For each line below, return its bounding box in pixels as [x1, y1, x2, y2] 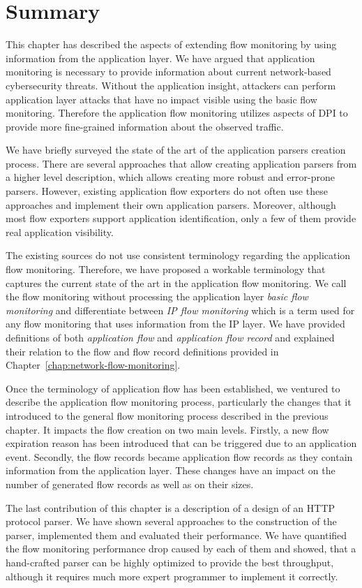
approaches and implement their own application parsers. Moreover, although [6, 197, 336, 212]
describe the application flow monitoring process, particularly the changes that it [6, 395, 352, 409]
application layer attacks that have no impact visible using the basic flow [6, 91, 317, 106]
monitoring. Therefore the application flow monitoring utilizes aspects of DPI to [6, 105, 348, 120]
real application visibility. [6, 224, 114, 239]
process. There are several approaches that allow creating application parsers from [6, 156, 357, 170]
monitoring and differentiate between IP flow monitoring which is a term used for [6, 302, 355, 317]
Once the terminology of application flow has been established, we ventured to [6, 381, 340, 395]
